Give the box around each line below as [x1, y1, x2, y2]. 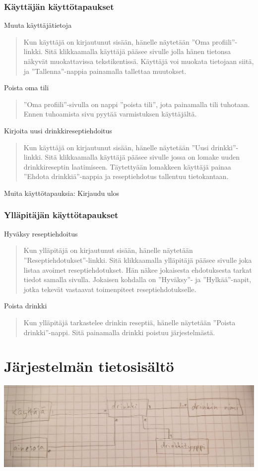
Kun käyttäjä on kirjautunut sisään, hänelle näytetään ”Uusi [23, 142, 209, 152]
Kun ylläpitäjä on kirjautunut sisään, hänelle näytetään [23, 245, 193, 255]
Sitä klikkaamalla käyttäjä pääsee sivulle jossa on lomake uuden [45, 152, 240, 162]
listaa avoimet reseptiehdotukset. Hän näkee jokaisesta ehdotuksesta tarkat [23, 264, 252, 275]
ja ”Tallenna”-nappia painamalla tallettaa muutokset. [23, 65, 187, 76]
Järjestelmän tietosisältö [4, 356, 174, 376]
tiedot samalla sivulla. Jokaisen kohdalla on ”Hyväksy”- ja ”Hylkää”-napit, [23, 274, 252, 285]
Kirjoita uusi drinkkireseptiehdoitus [4, 125, 112, 135]
